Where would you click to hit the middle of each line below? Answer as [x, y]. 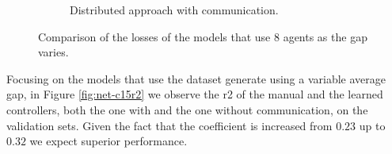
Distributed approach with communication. [174, 10]
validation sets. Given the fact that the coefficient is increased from [169, 125]
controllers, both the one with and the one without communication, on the [187, 109]
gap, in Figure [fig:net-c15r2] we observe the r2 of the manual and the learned [195, 94]
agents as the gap [325, 36]
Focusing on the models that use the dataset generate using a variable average [196, 78]
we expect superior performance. [108, 141]
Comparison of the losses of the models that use [154, 36]
